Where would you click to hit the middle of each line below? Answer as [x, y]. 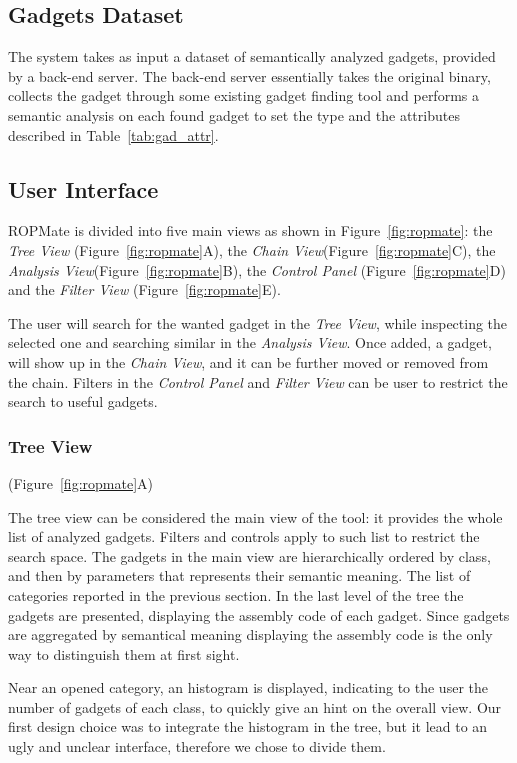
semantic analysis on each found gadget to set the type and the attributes [234, 114]
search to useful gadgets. [83, 401]
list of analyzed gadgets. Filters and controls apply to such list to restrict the [244, 536]
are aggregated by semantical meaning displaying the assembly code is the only [250, 634]
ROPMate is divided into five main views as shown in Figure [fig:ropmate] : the [250, 230]
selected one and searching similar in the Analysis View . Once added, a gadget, [250, 342]
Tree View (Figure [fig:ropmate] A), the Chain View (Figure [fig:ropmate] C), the [252, 249]
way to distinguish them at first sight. [124, 653]
